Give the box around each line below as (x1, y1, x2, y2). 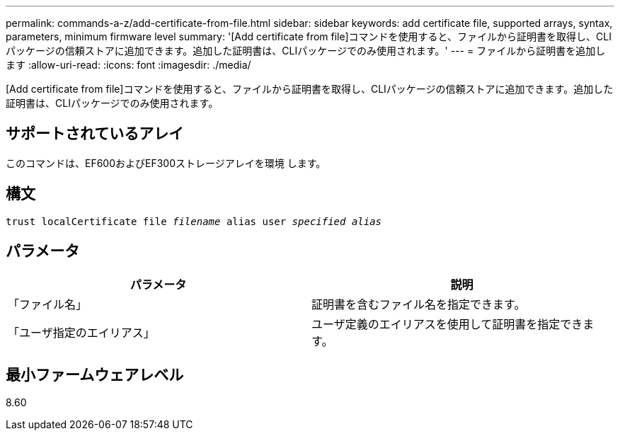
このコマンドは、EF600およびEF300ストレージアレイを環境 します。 (6, 156, 326, 169)
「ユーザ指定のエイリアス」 (8, 325, 155, 340)
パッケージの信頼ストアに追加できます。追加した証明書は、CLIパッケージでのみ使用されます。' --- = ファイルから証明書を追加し (6, 45, 606, 57)
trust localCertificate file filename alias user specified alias (6, 215, 382, 227)
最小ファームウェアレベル (6, 365, 184, 384)
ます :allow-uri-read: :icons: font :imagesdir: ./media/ (6, 59, 251, 71)
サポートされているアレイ (6, 125, 184, 143)
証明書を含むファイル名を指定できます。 (311, 297, 526, 311)
